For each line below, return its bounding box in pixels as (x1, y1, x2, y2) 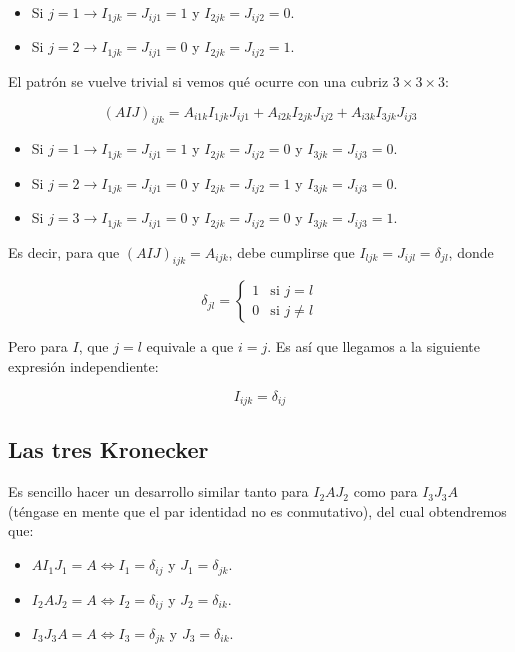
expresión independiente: (8, 356, 159, 377)
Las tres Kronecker (8, 434, 209, 465)
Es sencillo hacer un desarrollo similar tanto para (8, 481, 309, 502)
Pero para (8, 336, 68, 357)
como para (353, 481, 418, 502)
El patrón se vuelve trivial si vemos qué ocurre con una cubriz (8, 70, 389, 91)
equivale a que (146, 336, 234, 357)
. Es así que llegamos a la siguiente (267, 336, 480, 357)
